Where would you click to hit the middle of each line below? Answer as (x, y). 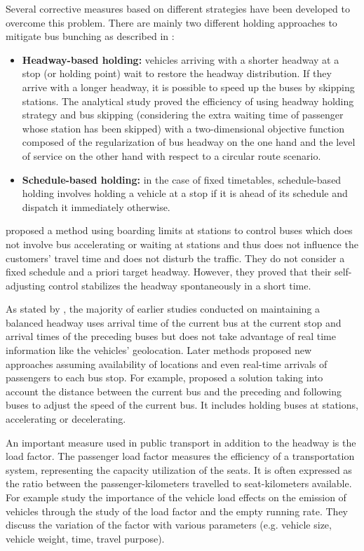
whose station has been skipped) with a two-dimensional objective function (183, 128)
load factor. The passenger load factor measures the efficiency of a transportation (180, 456)
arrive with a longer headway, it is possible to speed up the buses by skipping (188, 87)
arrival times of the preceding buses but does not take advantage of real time (171, 336)
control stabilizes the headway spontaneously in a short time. (180, 285)
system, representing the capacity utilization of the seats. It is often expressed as (179, 469)
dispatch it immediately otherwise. (96, 206)
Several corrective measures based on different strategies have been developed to (178, 8)
